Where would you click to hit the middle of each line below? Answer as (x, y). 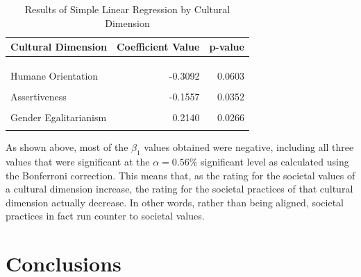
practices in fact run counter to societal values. (105, 216)
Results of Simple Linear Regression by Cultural (127, 9)
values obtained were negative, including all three (249, 147)
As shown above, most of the (67, 147)
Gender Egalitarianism (59, 117)
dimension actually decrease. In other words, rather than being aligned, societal (175, 202)
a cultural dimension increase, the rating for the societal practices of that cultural (179, 189)
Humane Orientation (54, 75)
